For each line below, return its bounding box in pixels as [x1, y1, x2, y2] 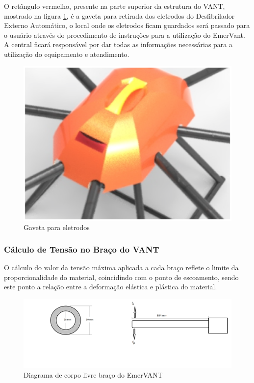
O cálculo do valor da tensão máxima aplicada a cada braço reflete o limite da [4, 262, 239, 273]
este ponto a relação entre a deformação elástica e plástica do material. [4, 281, 217, 292]
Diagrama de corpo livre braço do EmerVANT [24, 369, 163, 380]
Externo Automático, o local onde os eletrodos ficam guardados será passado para [4, 20, 250, 30]
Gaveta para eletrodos [24, 222, 90, 232]
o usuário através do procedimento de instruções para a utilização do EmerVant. [4, 29, 245, 40]
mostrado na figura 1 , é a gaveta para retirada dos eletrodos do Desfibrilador [4, 10, 235, 21]
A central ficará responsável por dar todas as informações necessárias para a [4, 39, 233, 50]
